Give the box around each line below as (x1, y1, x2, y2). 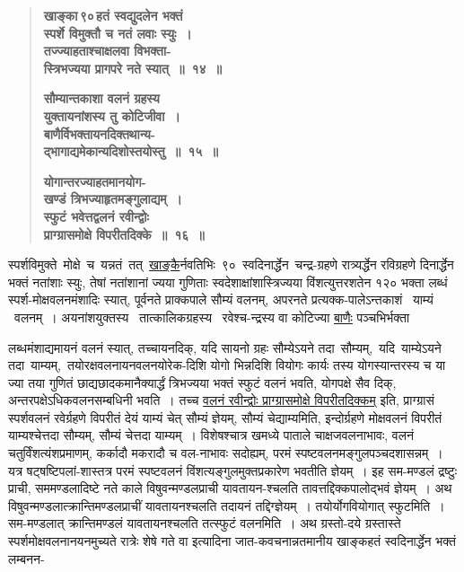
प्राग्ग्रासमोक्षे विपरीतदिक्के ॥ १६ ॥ (43, 224, 205, 243)
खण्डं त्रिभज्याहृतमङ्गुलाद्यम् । (43, 189, 182, 208)
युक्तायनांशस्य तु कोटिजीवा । (43, 106, 180, 125)
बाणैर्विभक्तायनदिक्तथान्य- (43, 124, 156, 143)
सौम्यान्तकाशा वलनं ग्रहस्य (43, 89, 160, 108)
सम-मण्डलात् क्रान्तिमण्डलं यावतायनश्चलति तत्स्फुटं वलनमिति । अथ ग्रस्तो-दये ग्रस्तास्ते (8, 514, 401, 532)
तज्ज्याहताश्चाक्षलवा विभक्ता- (43, 41, 171, 60)
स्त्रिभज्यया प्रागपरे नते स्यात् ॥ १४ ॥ (43, 58, 223, 77)
